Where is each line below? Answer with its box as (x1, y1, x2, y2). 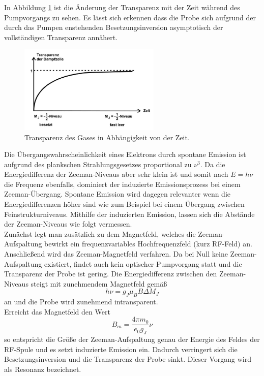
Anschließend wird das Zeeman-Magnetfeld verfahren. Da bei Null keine (4, 248, 228, 259)
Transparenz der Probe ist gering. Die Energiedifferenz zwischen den (4, 268, 217, 279)
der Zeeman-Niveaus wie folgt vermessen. (4, 218, 132, 229)
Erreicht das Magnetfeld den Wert (4, 306, 110, 317)
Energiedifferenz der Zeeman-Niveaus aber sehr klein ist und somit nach (4, 169, 228, 179)
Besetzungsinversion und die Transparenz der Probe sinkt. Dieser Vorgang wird (4, 354, 251, 364)
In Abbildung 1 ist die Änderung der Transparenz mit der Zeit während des (4, 2, 240, 12)
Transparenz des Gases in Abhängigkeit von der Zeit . (24, 132, 190, 142)
